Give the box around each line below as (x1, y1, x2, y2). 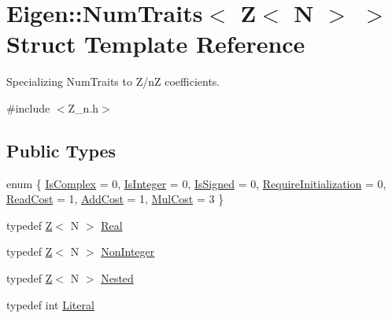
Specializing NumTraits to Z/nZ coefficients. (6, 73, 220, 90)
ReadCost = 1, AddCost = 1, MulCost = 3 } (6, 190, 224, 207)
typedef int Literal (6, 296, 94, 312)
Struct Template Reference (6, 28, 305, 60)
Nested (101, 270, 134, 287)
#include (6, 99, 50, 116)
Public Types (6, 138, 116, 162)
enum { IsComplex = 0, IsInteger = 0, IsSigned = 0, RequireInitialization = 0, (6, 175, 386, 191)
